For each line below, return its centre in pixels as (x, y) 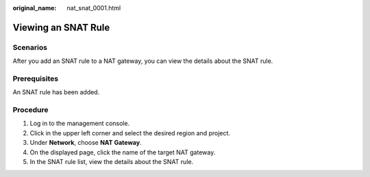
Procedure (30, 110)
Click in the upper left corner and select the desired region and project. (130, 133)
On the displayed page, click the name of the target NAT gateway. (123, 152)
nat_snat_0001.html (94, 8)
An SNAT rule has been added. (56, 92)
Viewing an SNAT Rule (61, 27)
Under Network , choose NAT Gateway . (86, 143)
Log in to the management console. (80, 124)
